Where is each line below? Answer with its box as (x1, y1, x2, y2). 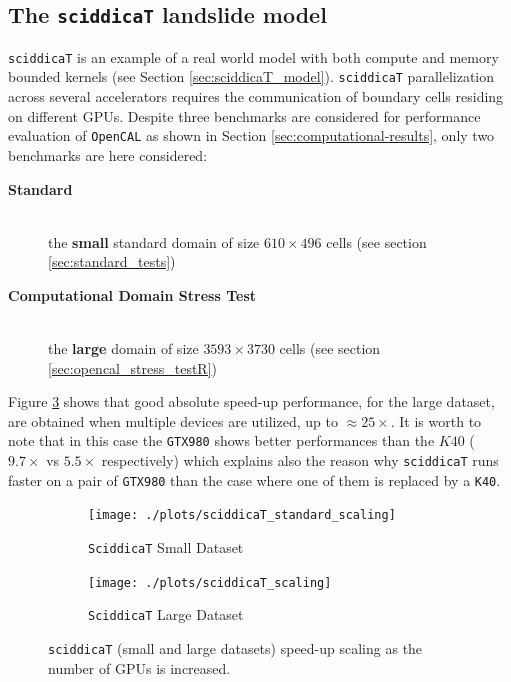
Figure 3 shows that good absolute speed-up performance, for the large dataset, (8, 391, 495, 412)
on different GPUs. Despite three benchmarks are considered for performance (8, 105, 481, 126)
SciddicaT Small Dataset (88, 537, 244, 558)
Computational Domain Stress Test (8, 284, 256, 305)
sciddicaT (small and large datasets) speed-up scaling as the (48, 638, 423, 659)
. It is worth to (390, 410, 482, 431)
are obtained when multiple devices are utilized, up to (8, 410, 338, 431)
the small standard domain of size (48, 231, 260, 252)
